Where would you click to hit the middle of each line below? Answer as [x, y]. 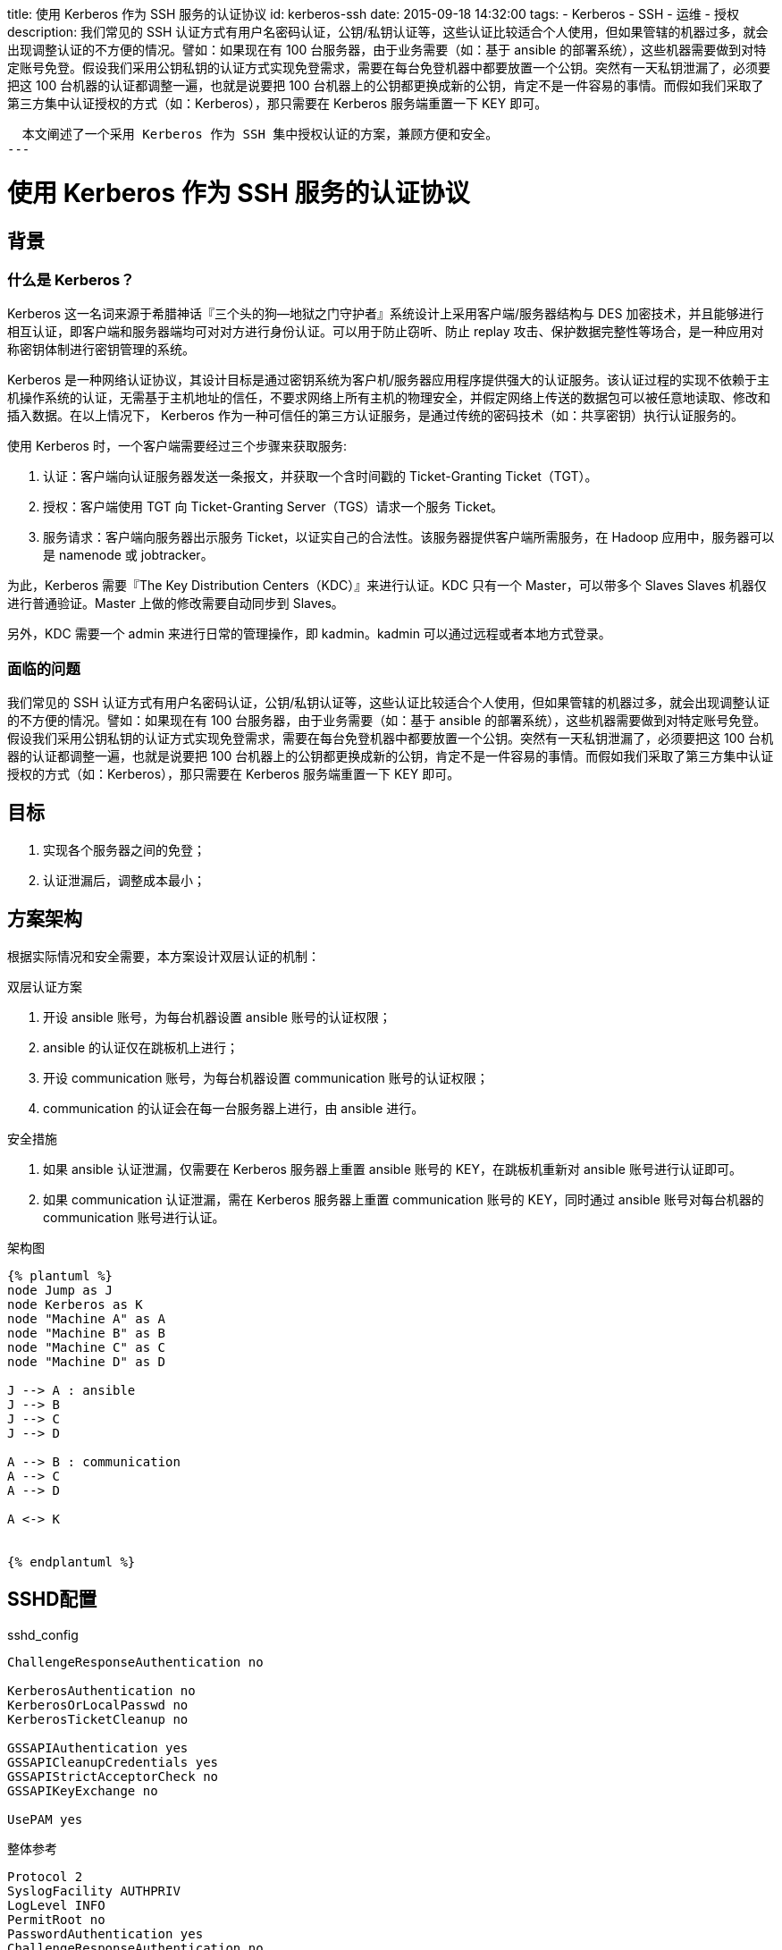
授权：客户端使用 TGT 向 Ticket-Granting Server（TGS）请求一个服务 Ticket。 [273, 507]
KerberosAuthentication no [101, 1690]
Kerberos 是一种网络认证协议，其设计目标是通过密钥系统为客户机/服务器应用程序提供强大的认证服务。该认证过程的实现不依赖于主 [389, 380]
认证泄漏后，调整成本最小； [124, 880]
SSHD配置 [52, 1600]
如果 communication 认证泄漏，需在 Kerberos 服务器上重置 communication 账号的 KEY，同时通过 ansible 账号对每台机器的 [404, 1199]
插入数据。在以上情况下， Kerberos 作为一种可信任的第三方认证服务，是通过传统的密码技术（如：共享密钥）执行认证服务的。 [375, 416]
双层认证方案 [45, 986]
